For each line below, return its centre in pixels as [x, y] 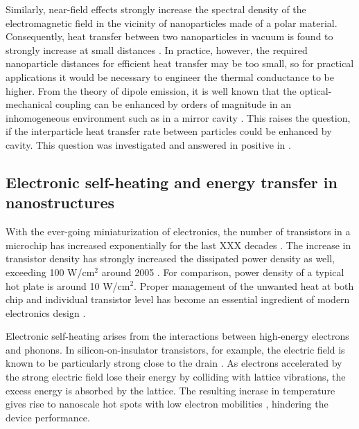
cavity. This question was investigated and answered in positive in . [148, 144]
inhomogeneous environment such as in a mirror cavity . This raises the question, [178, 117]
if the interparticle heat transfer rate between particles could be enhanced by [169, 131]
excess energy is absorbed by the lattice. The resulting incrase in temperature [170, 390]
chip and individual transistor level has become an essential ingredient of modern [178, 299]
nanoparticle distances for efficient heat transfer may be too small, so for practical [180, 63]
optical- [316, 90]
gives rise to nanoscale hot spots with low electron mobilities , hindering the [167, 404]
